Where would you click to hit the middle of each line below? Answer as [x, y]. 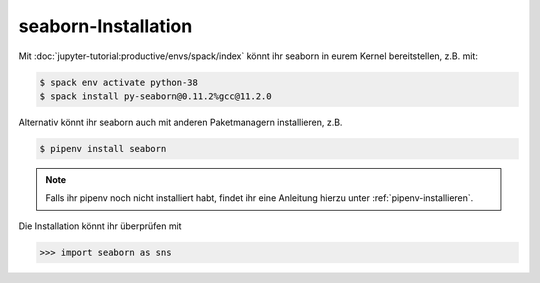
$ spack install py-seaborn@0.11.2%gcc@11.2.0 [155, 96]
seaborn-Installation [105, 26]
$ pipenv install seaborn [103, 148]
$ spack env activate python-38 [119, 82]
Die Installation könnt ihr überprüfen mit [100, 226]
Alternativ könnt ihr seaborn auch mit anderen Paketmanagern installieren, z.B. [180, 122]
